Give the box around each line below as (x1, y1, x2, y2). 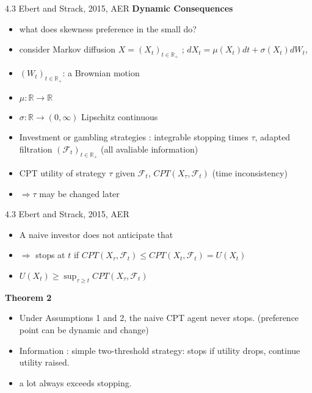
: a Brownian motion (62, 67, 140, 79)
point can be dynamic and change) (19, 323, 149, 336)
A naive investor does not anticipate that (19, 228, 173, 240)
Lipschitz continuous (81, 110, 158, 123)
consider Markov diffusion (19, 43, 116, 56)
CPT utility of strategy (19, 166, 106, 179)
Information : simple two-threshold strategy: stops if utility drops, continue (19, 344, 300, 356)
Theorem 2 (5, 290, 52, 303)
